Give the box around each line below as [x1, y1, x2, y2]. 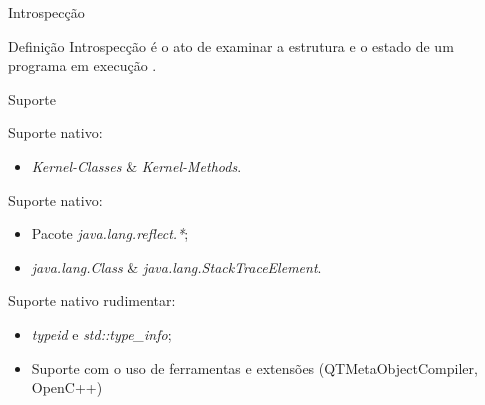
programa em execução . [8, 55, 157, 76]
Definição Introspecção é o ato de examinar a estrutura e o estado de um [8, 35, 454, 56]
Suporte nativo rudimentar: [8, 290, 176, 311]
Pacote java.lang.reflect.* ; [31, 223, 189, 244]
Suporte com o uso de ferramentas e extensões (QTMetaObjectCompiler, [31, 357, 478, 378]
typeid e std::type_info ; [31, 323, 172, 344]
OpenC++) [31, 377, 103, 398]
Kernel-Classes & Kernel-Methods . [31, 155, 242, 176]
